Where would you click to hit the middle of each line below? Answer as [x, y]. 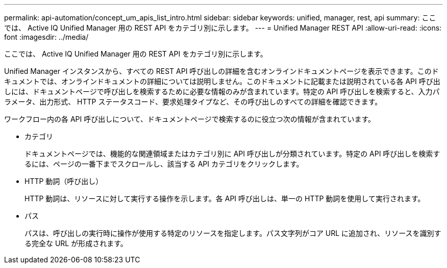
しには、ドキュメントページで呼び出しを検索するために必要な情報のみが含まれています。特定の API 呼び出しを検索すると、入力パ [222, 91]
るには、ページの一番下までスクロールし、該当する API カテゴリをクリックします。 [164, 164]
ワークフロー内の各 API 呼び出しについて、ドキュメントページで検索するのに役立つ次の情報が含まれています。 [190, 119]
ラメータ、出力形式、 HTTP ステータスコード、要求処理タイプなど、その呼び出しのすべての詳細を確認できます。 [193, 102]
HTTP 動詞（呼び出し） [64, 181]
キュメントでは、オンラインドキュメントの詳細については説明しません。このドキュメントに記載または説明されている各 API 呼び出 [222, 81]
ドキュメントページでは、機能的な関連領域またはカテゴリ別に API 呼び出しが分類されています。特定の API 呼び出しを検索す [232, 154]
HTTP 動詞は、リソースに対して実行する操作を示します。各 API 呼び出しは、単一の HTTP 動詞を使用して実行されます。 [225, 198]
